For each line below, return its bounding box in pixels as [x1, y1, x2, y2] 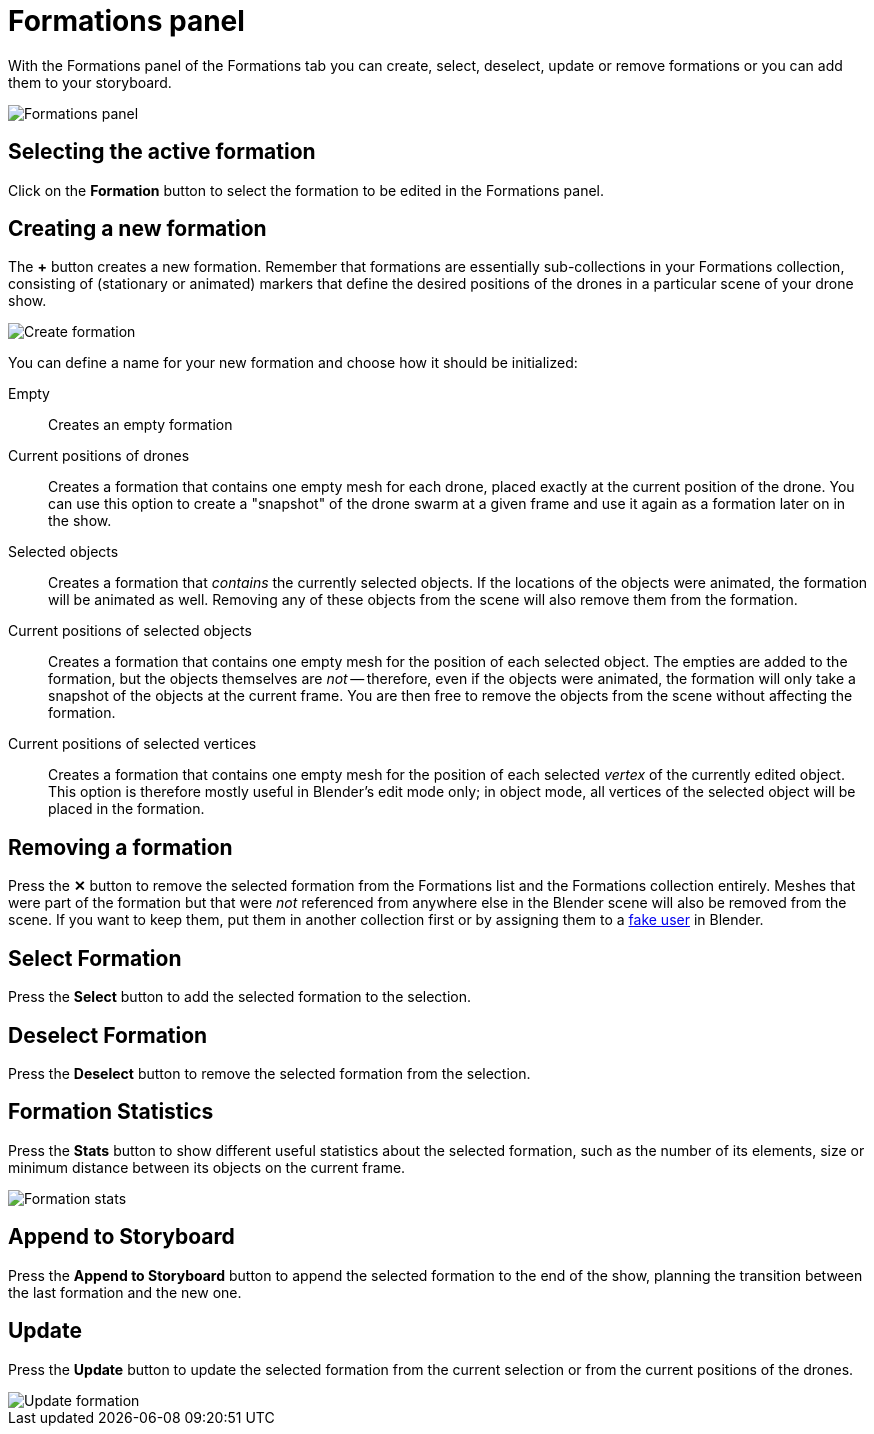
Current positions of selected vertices [8, 735, 257, 753]
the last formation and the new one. [8, 1283, 242, 1301]
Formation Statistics [8, 1099, 214, 1125]
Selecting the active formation [8, 139, 316, 165]
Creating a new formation [8, 216, 267, 242]
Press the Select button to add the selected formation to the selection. [8, 988, 472, 1006]
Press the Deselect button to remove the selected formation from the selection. [8, 1064, 531, 1082]
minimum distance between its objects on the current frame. [8, 1158, 406, 1176]
